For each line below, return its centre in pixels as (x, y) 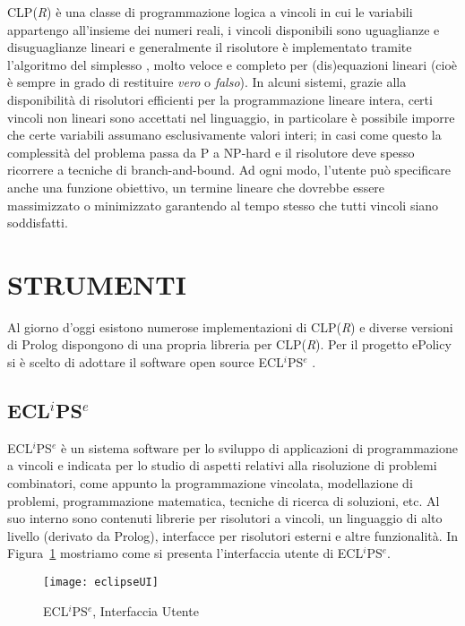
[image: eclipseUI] (101, 582)
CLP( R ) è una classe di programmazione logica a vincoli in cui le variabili (210, 12)
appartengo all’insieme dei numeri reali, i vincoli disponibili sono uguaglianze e (224, 29)
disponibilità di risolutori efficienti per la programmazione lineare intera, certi (220, 99)
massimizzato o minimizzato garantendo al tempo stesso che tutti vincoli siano (223, 205)
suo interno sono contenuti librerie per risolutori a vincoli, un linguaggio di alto (225, 518)
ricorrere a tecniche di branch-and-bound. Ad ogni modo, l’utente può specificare (229, 170)
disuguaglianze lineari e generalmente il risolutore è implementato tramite (210, 47)
